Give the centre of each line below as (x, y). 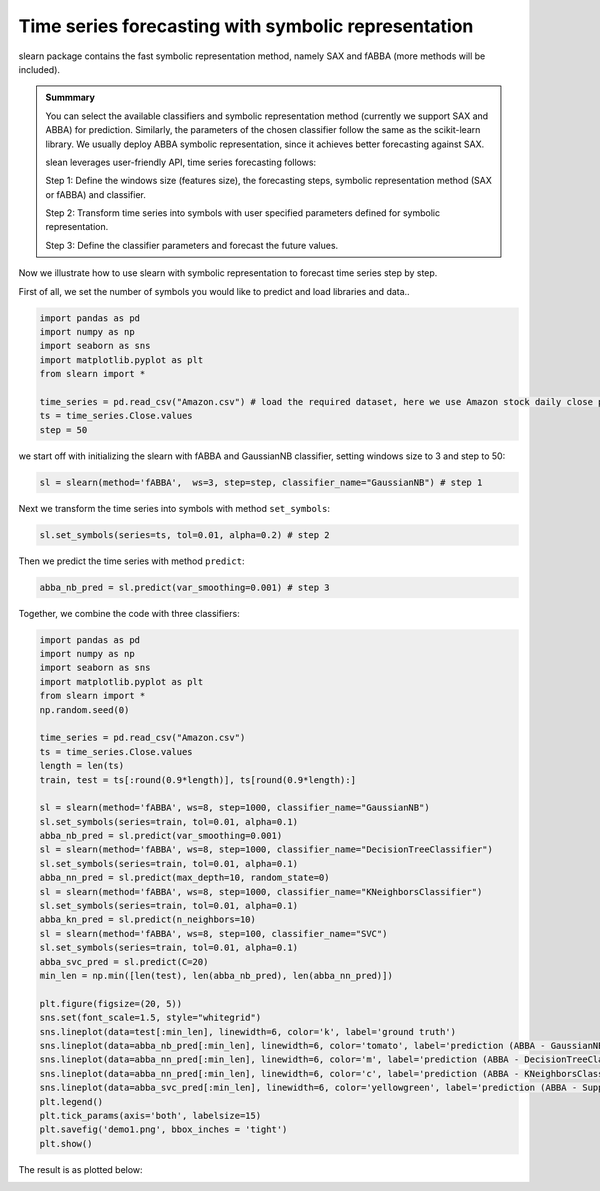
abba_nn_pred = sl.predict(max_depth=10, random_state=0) (184, 878)
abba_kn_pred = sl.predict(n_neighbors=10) (148, 919)
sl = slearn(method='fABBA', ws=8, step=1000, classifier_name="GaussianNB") (234, 808)
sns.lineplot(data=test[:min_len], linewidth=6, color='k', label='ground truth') (248, 1031)
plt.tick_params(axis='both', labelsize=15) (150, 1115)
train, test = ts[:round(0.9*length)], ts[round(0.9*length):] (198, 779)
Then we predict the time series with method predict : (131, 561)
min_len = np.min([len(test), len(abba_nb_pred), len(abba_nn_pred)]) (216, 975)
